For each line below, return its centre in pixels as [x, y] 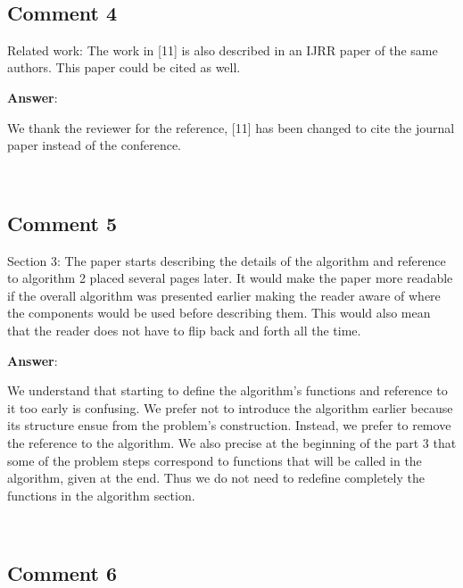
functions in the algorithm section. [101, 495]
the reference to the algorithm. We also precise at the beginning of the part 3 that [232, 442]
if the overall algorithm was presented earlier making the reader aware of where [224, 295]
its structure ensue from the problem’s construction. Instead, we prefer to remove [229, 425]
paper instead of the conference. [94, 145]
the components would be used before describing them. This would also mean [219, 313]
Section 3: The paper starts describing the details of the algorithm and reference [227, 260]
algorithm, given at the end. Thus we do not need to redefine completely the [216, 478]
